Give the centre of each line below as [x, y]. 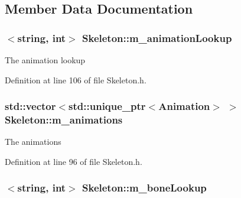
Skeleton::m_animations [64, 120]
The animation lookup [45, 60]
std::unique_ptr [107, 106]
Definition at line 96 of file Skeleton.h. [74, 161]
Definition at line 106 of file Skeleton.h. [76, 79]
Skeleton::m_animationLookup [157, 38]
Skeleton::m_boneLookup [144, 188]
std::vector [30, 106]
